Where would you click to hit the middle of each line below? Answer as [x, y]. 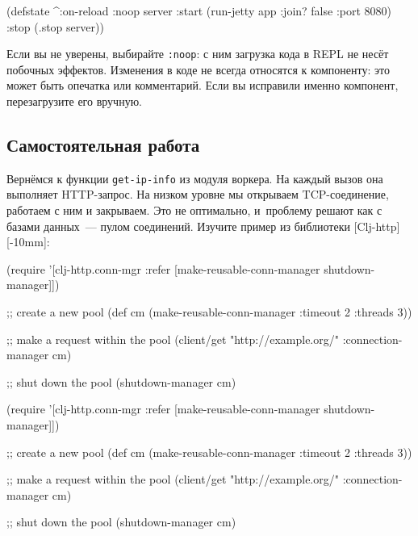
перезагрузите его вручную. [74, 101]
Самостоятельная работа [103, 145]
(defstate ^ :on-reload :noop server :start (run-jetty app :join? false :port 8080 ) [199, 10]
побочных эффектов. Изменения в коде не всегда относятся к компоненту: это [198, 69]
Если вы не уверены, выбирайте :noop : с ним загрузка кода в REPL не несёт [198, 54]
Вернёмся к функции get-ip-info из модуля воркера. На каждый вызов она [195, 178]
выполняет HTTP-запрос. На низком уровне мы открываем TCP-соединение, [198, 194]
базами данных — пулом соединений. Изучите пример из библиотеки [178, 226]
